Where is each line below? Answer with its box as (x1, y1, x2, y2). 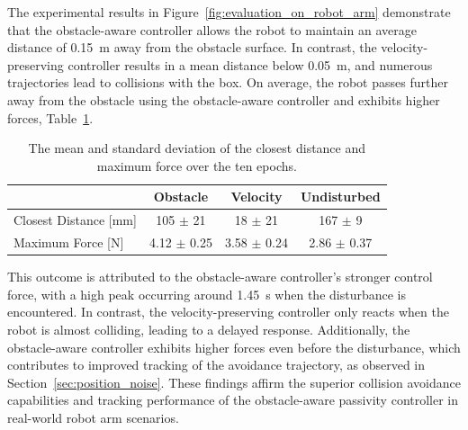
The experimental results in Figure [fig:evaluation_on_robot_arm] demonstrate (7, 3, 451, 21)
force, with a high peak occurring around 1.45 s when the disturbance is (7, 284, 407, 303)
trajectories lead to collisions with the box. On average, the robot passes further (7, 73, 448, 92)
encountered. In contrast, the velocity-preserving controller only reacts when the (7, 302, 449, 321)
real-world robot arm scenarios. (7, 408, 179, 426)
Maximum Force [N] (13, 233, 124, 252)
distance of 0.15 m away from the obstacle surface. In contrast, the (7, 38, 377, 57)
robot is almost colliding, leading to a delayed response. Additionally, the (7, 319, 410, 338)
